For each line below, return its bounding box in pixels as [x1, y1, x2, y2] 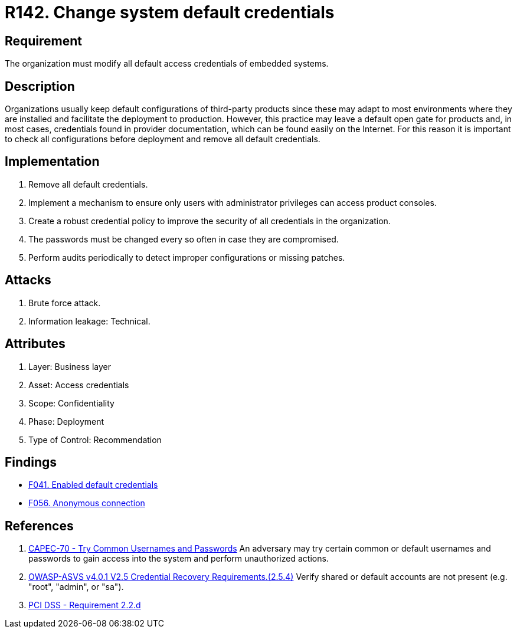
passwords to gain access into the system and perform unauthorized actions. [28, 553, 329, 564]
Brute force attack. [28, 297, 101, 308]
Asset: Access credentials [28, 379, 129, 390]
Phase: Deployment [28, 416, 104, 427]
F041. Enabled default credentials [28, 480, 158, 490]
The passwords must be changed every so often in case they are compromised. [28, 234, 339, 244]
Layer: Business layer [28, 361, 112, 372]
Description [5, 78, 75, 94]
